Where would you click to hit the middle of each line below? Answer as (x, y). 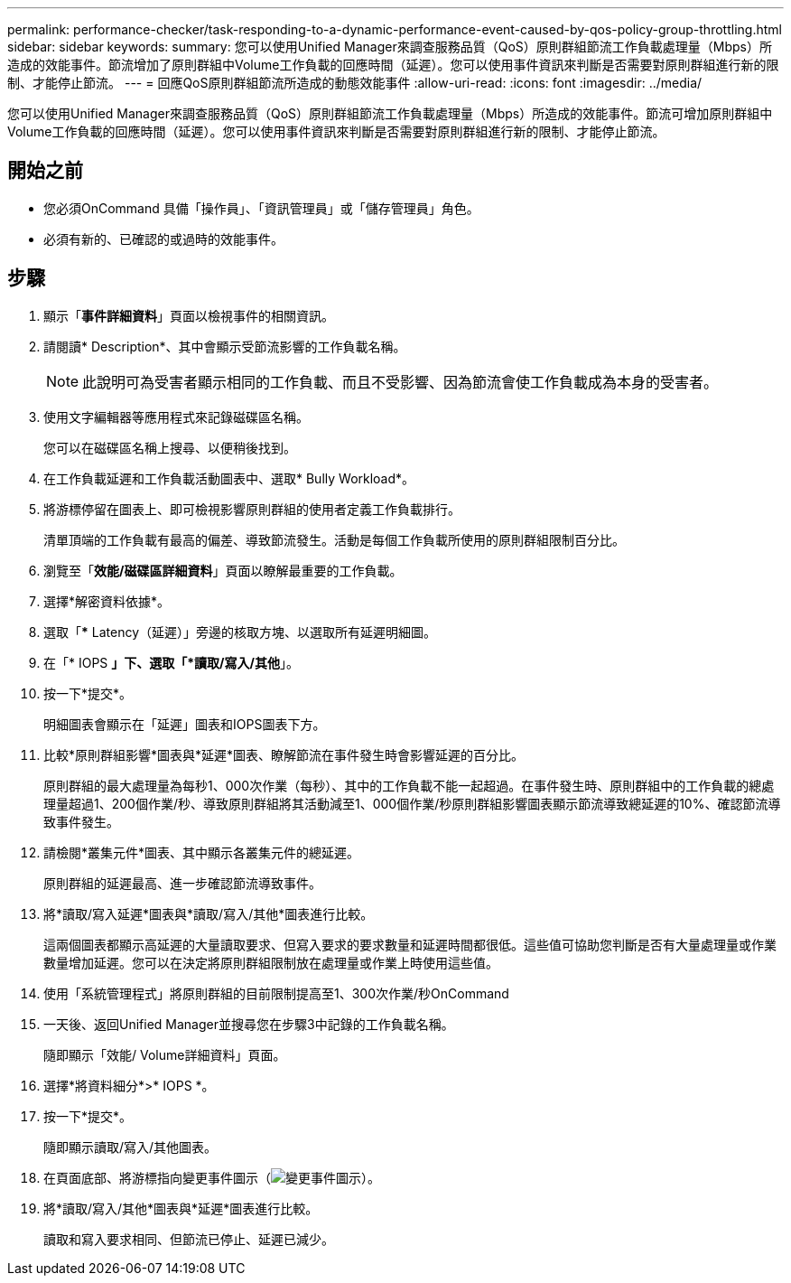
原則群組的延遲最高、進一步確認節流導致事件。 (182, 883)
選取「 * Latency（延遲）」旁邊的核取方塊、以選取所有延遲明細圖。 (240, 632)
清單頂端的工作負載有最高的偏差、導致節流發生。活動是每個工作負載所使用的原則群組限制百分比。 (334, 539)
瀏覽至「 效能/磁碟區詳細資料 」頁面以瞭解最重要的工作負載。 (223, 570)
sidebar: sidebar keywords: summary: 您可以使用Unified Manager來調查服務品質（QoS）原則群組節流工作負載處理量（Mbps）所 (390, 47)
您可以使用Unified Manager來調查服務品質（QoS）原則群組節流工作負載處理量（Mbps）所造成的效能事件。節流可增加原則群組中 (390, 113)
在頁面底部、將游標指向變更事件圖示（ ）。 (212, 1177)
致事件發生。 (81, 821)
